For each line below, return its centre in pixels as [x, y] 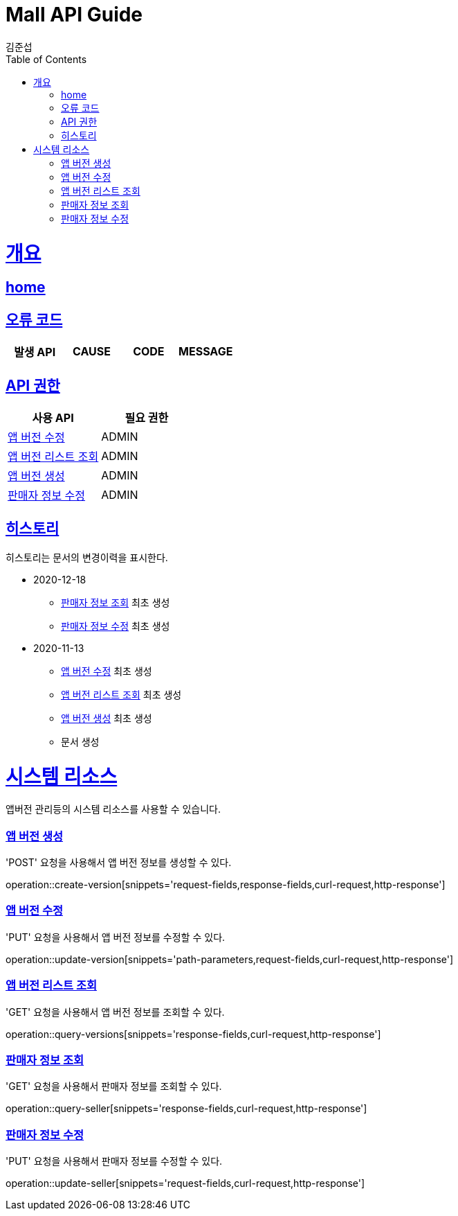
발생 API [35, 352]
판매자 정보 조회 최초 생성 [116, 602]
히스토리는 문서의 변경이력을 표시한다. [87, 557]
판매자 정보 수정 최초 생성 [116, 626]
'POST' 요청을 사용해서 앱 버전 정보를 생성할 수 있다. [119, 863]
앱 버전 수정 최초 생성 [107, 671]
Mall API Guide [74, 15]
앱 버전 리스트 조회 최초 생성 [121, 694]
